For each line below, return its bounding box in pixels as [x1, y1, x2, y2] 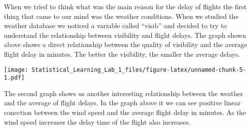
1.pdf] [4, 74, 25, 81]
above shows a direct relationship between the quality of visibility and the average [4, 39, 247, 49]
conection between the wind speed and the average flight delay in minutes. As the [4, 107, 246, 117]
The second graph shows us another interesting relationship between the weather [4, 88, 243, 98]
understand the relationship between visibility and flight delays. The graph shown [4, 30, 246, 40]
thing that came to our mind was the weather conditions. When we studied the [4, 11, 238, 21]
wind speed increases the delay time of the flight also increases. [4, 116, 191, 127]
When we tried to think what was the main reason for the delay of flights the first [4, 1, 247, 11]
